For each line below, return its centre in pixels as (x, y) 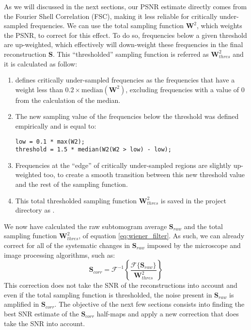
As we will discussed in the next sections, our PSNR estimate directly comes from (125, 6)
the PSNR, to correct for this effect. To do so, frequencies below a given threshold (125, 35)
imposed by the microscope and (194, 245)
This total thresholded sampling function (76, 200)
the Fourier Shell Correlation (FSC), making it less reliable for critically (111, 16)
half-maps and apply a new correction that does (168, 313)
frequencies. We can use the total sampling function (107, 25)
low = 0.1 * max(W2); (50, 141)
